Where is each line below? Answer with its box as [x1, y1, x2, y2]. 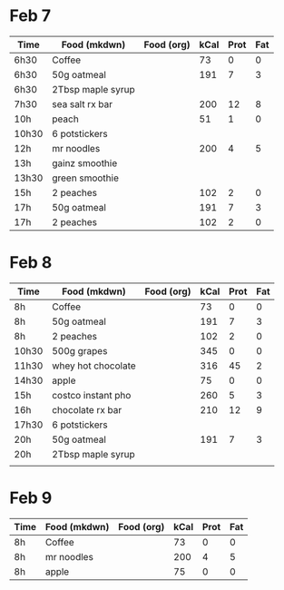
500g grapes [51, 344, 108, 357]
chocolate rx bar [51, 403, 122, 416]
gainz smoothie [51, 156, 118, 169]
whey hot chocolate [51, 359, 136, 372]
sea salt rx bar [51, 97, 113, 110]
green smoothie [51, 172, 120, 184]
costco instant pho [51, 388, 132, 401]
